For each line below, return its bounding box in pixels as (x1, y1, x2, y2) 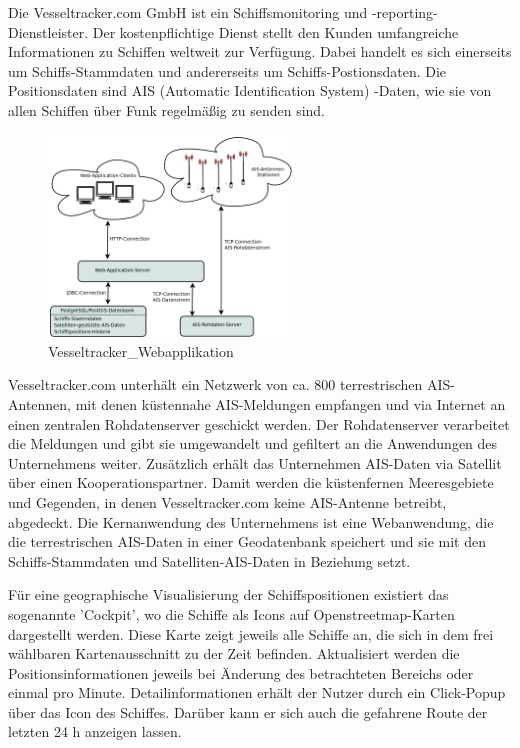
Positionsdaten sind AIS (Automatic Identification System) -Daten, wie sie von (8, 80, 492, 101)
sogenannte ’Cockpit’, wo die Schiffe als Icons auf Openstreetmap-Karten (8, 603, 455, 624)
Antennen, (8, 393, 72, 414)
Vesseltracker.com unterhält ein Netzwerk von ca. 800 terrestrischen (8, 374, 423, 395)
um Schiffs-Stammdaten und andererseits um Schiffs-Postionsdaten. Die (8, 60, 447, 81)
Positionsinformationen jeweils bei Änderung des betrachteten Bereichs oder (8, 662, 474, 683)
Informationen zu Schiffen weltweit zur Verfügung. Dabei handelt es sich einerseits (8, 41, 512, 62)
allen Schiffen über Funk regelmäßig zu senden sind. (8, 99, 326, 120)
